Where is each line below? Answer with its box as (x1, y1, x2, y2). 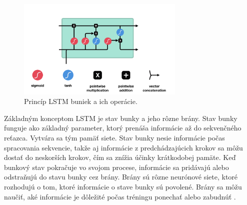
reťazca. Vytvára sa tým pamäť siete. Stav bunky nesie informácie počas (4, 132, 225, 143)
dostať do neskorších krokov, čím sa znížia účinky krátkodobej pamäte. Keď (4, 152, 236, 162)
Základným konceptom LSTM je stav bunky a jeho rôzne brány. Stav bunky (4, 112, 237, 123)
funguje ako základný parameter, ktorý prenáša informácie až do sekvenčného (4, 122, 241, 133)
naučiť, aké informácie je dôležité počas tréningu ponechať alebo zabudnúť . (4, 191, 236, 201)
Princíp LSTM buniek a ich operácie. (24, 96, 137, 106)
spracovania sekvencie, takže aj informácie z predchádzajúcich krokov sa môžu (4, 142, 243, 152)
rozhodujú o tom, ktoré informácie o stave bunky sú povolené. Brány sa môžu (4, 181, 242, 192)
